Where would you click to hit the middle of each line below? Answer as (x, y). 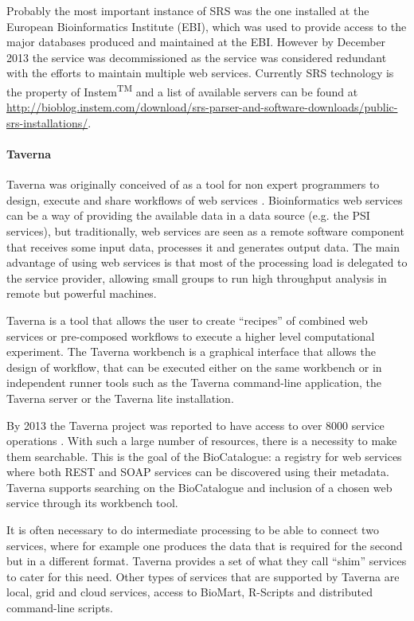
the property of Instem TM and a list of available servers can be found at (182, 90)
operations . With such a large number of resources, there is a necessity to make (202, 441)
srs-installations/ (47, 122)
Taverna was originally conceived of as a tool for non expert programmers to (193, 184)
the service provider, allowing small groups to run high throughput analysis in (197, 277)
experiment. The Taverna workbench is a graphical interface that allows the (191, 352)
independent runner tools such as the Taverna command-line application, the (194, 383)
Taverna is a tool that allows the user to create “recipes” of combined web (187, 320)
